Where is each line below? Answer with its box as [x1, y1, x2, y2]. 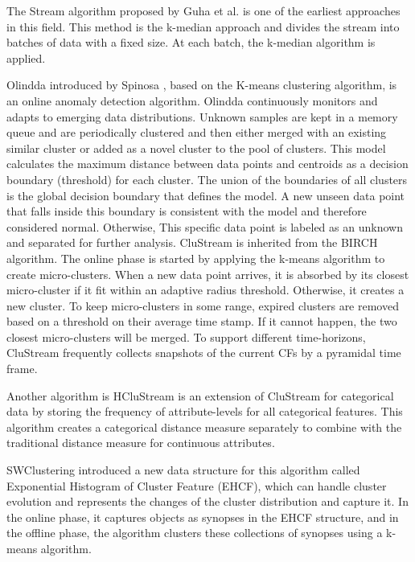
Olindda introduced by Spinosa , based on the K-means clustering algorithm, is [6, 76, 397, 93]
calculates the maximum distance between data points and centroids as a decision [6, 155, 409, 172]
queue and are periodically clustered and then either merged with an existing [6, 124, 387, 141]
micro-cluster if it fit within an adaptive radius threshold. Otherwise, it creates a [6, 281, 405, 298]
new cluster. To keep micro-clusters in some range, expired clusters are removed [6, 297, 399, 314]
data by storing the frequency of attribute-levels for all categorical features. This [6, 403, 403, 420]
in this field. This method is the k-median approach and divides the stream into [6, 18, 400, 35]
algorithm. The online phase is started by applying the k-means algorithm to [6, 249, 385, 266]
